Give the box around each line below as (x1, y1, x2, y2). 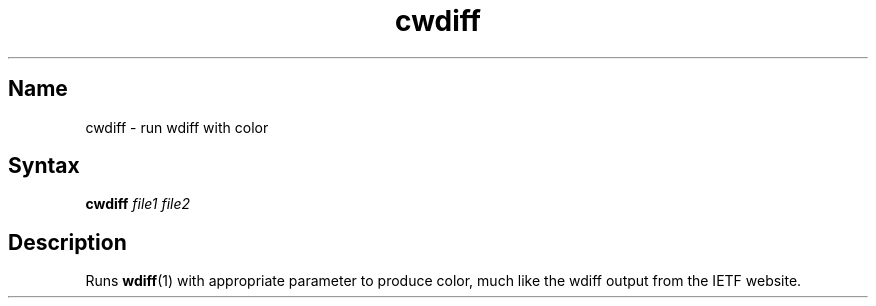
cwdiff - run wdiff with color (85, 118, 269, 136)
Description (8, 229, 127, 255)
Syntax (8, 153, 80, 179)
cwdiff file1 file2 (85, 195, 191, 213)
